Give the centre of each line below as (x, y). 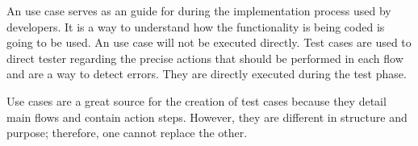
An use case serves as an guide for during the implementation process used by (199, 10)
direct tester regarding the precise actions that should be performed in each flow (205, 58)
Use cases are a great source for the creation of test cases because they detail (196, 100)
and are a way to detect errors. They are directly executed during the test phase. (207, 74)
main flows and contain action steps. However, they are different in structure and (207, 117)
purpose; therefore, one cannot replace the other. (127, 133)
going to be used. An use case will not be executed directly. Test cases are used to (209, 42)
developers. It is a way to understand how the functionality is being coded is (196, 26)
